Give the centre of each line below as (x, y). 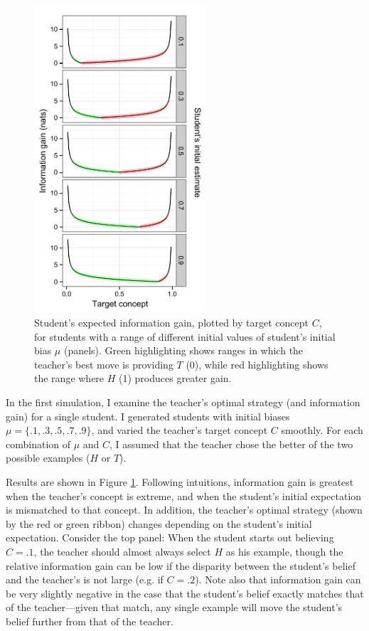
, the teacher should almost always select (122, 551)
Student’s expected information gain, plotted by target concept (171, 323)
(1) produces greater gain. (175, 378)
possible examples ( (48, 458)
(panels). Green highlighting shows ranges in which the (183, 350)
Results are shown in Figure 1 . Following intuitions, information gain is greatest (180, 481)
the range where (69, 378)
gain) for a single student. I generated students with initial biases (148, 416)
